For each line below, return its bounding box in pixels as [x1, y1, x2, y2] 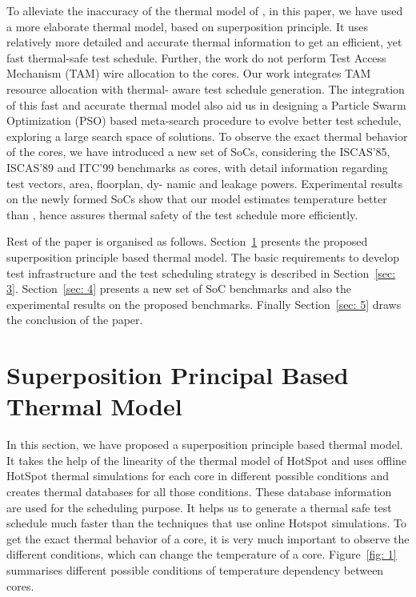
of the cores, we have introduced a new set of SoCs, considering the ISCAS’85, [6, 143, 390, 160]
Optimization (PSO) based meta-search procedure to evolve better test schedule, [6, 112, 402, 129]
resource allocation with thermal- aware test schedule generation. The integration [6, 80, 405, 97]
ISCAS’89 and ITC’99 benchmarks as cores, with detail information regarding [6, 158, 388, 175]
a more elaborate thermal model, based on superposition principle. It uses [6, 18, 369, 34]
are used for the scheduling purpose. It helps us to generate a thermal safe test [6, 499, 392, 515]
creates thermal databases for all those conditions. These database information [6, 483, 392, 499]
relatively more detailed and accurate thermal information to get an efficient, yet [6, 34, 402, 50]
